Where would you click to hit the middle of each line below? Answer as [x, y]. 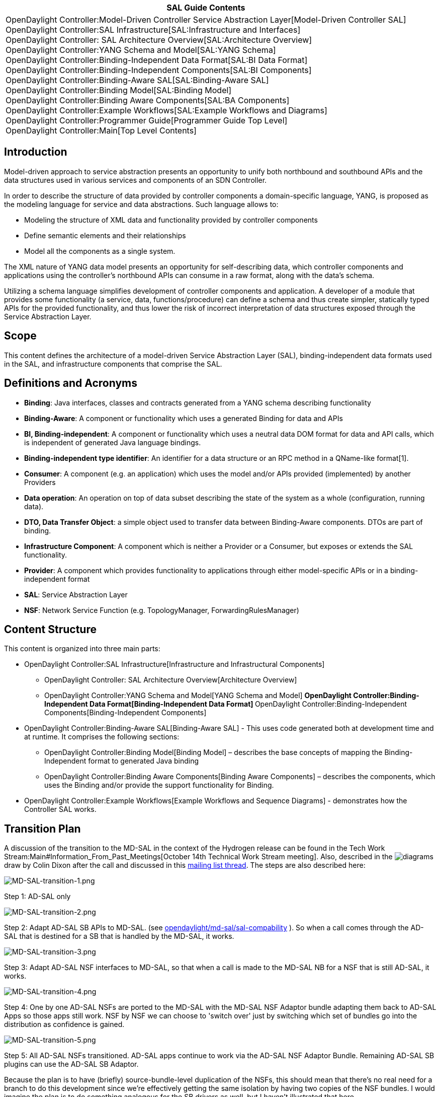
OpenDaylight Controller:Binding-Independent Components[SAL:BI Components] [159, 70]
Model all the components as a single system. [100, 251]
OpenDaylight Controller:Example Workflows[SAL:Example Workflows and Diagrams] [166, 110]
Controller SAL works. [60, 809]
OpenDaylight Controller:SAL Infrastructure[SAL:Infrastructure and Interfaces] [153, 30]
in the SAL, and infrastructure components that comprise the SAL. [113, 364]
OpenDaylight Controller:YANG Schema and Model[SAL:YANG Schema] [141, 50]
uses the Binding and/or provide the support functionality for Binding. [159, 785]
